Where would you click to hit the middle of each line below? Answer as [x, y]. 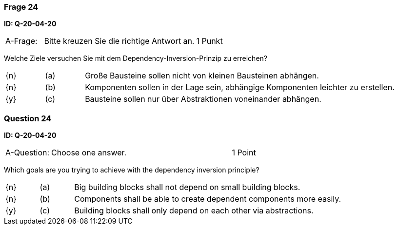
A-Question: [28, 153]
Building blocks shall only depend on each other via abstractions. [194, 211]
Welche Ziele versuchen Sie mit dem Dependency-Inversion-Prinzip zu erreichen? [136, 58]
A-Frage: [21, 41]
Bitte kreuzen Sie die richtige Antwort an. [119, 41]
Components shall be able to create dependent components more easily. [208, 199]
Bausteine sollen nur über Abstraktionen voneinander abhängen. [203, 99]
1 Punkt [209, 41]
